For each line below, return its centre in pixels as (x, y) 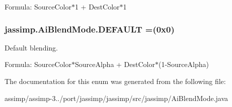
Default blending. (31, 47)
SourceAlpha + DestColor (115, 64)
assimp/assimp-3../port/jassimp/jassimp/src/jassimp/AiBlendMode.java (117, 98)
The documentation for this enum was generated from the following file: (115, 81)
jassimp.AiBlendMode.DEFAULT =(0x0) (90, 29)
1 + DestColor (97, 6)
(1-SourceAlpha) (183, 64)
